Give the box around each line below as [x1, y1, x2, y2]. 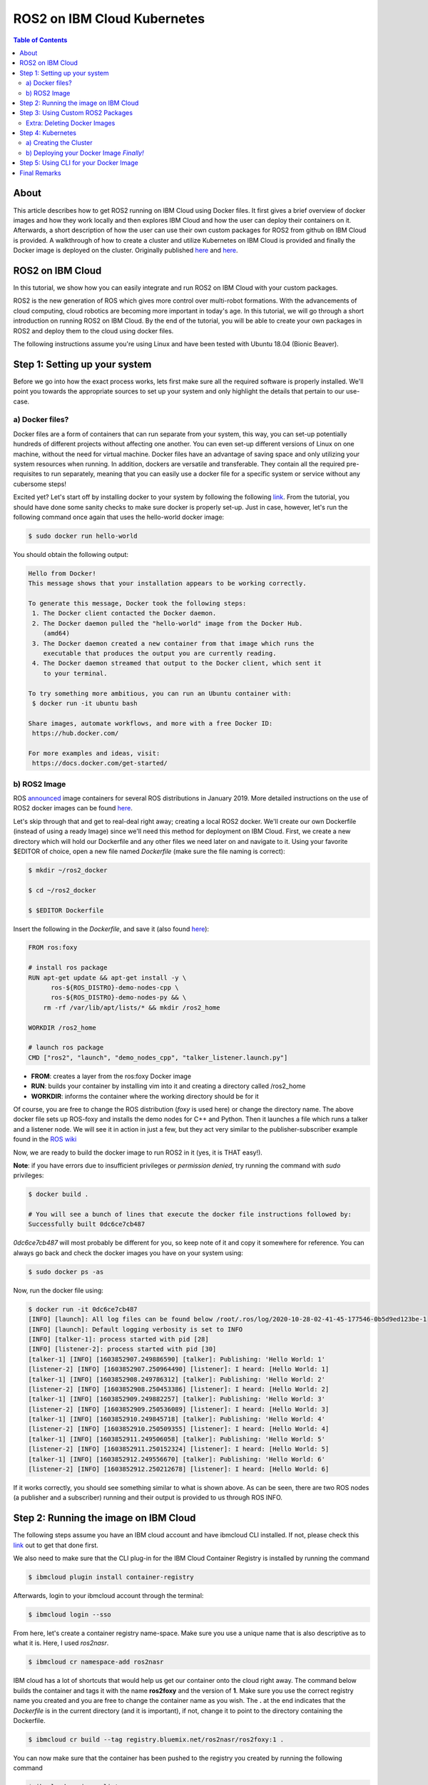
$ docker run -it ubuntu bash [32, 699, 138, 707]
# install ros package [28, 964, 108, 972]
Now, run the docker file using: [13, 1286, 103, 1294]
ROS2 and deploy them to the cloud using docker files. [13, 326, 174, 335]
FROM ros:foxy [28, 943, 78, 952]
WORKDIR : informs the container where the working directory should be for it [31, 1092, 260, 1100]
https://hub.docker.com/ [32, 729, 119, 738]
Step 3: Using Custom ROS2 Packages [19, 109, 133, 117]
